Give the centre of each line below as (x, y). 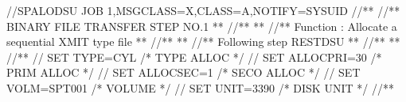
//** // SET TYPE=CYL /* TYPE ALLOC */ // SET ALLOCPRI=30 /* (194, 57)
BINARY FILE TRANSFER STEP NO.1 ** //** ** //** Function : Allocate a (202, 26)
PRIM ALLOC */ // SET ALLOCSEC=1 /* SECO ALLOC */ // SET (183, 72)
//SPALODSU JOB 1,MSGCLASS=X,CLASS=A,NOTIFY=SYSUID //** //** (203, 10)
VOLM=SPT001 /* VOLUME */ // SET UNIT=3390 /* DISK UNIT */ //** (200, 87)
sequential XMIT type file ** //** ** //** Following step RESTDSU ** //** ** (203, 42)
